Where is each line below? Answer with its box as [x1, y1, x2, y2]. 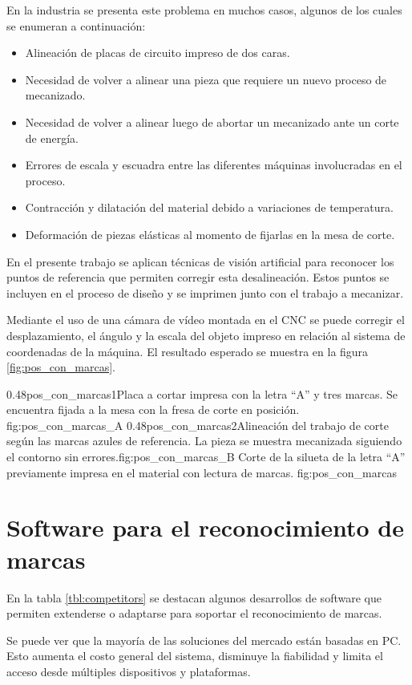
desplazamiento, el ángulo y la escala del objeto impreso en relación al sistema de [6, 326, 406, 343]
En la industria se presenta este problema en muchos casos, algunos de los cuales [6, 2, 402, 18]
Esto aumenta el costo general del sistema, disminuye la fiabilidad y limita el [6, 647, 383, 664]
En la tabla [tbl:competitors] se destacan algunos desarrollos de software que [6, 589, 382, 606]
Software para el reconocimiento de [6, 511, 404, 544]
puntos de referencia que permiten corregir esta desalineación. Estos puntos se [6, 269, 390, 286]
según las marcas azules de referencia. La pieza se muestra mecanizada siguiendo [6, 432, 402, 449]
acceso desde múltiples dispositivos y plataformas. [6, 663, 251, 679]
